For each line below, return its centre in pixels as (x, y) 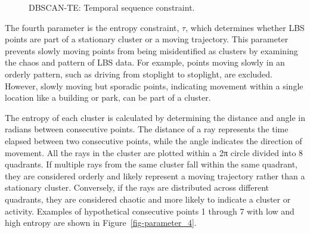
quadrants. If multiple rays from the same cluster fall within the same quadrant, (151, 164)
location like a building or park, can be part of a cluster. (108, 97)
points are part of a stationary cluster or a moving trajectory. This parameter (147, 39)
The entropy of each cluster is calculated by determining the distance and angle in (155, 117)
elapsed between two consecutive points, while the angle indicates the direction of (154, 140)
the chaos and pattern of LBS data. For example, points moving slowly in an (145, 62)
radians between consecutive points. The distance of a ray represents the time (147, 129)
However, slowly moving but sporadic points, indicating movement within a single (154, 86)
